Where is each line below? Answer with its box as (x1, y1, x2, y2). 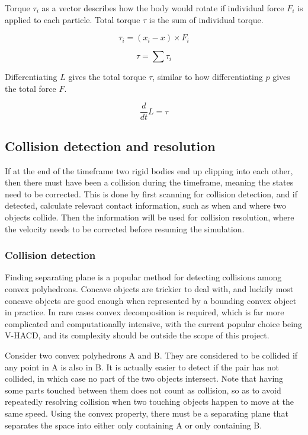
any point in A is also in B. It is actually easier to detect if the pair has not (5, 360, 280, 373)
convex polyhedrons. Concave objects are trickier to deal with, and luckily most (5, 283, 294, 295)
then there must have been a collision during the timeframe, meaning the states (5, 176, 294, 188)
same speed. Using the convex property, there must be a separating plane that (5, 407, 288, 419)
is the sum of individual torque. (149, 13, 264, 25)
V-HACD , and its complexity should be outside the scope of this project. (5, 329, 269, 341)
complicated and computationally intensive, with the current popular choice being (5, 317, 302, 330)
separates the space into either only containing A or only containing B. (5, 418, 262, 431)
